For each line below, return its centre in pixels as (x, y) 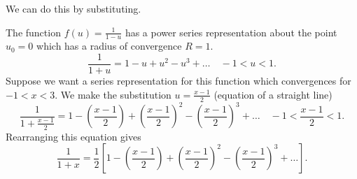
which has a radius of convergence (109, 46)
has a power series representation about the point (231, 32)
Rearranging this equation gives (73, 136)
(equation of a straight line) (273, 94)
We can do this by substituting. (73, 8)
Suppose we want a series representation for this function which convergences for (178, 81)
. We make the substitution (113, 94)
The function (33, 32)
